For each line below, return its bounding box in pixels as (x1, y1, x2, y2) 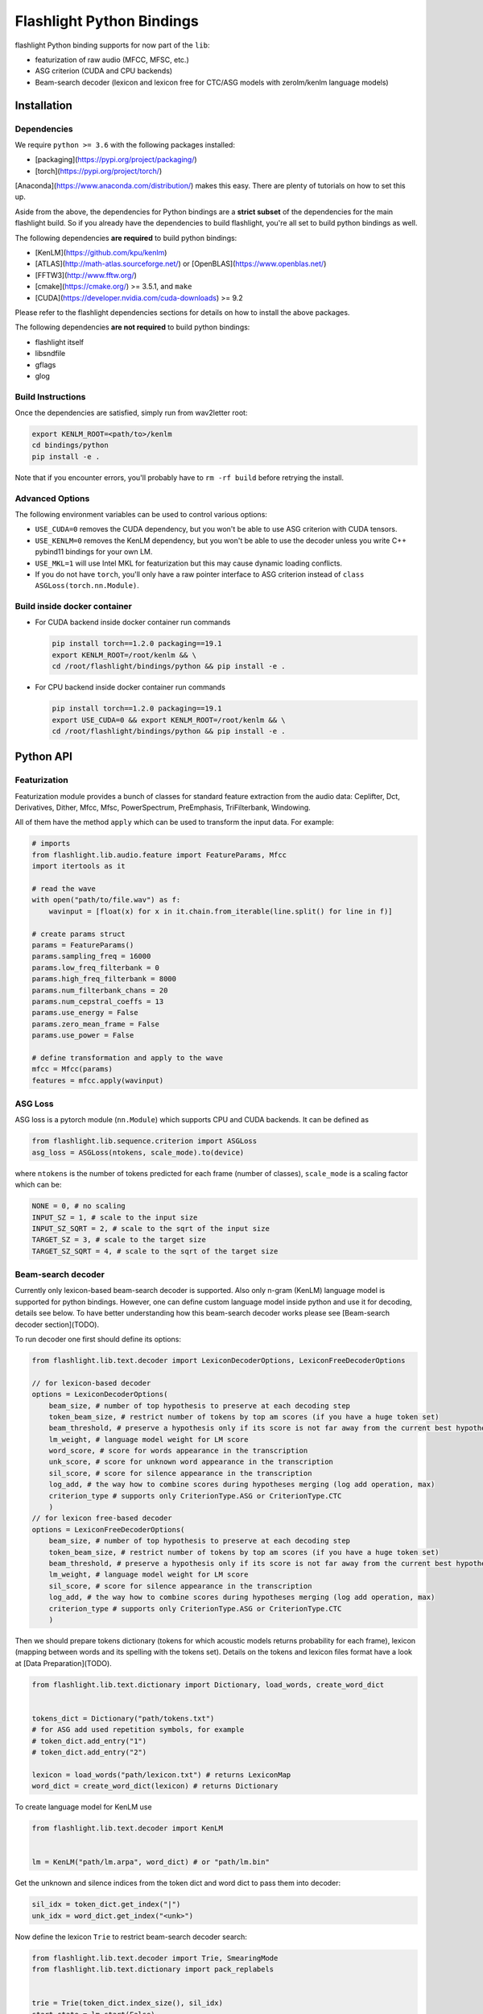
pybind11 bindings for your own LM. (35, 547, 153, 557)
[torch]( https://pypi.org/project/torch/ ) (35, 166, 163, 176)
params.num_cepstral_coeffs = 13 (31, 997, 164, 1006)
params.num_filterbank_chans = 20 (31, 985, 168, 995)
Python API (14, 750, 72, 764)
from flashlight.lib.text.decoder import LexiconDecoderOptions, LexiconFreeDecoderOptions (31, 1356, 406, 1365)
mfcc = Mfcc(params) (31, 1064, 113, 1074)
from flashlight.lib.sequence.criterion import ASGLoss (31, 1137, 258, 1146)
